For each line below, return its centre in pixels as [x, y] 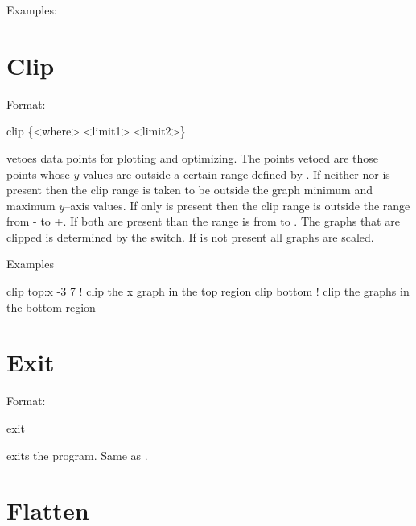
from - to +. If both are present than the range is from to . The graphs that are [203, 221]
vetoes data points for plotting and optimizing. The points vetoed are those [193, 157]
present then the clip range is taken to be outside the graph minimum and [189, 190]
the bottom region [51, 306]
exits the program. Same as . [77, 455]
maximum [31, 205]
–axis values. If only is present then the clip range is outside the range [237, 205]
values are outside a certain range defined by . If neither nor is [236, 174]
